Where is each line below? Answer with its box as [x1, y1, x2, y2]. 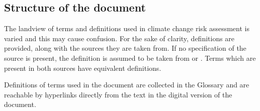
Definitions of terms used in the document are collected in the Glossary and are [4, 79, 249, 90]
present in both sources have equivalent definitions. [4, 62, 161, 73]
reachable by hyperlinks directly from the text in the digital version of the [4, 89, 232, 99]
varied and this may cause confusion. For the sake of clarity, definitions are [4, 33, 235, 43]
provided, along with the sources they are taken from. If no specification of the [4, 43, 246, 53]
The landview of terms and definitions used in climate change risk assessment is [4, 23, 249, 34]
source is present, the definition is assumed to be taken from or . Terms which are [4, 52, 256, 63]
